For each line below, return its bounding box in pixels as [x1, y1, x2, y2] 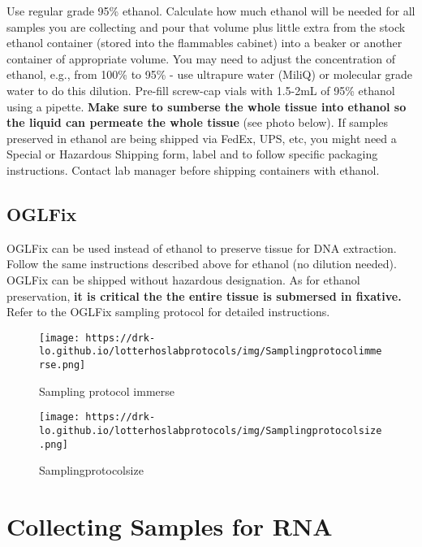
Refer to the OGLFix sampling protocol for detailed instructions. [6, 303, 330, 320]
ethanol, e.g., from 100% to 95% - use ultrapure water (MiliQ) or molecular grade [6, 66, 413, 83]
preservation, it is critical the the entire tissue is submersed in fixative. [6, 287, 402, 304]
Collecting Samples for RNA [6, 510, 333, 543]
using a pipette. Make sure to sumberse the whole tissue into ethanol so [6, 98, 407, 115]
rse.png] [39, 359, 86, 371]
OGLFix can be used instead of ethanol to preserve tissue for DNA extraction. [6, 239, 397, 256]
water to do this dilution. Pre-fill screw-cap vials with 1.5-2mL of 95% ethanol [6, 81, 395, 98]
